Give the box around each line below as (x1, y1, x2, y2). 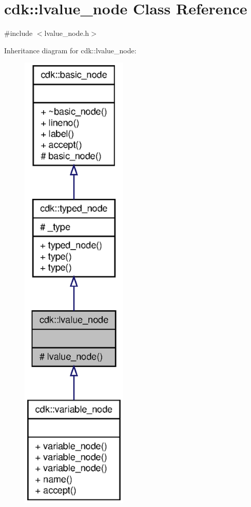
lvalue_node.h (44, 28, 89, 38)
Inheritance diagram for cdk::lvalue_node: (4, 45, 137, 55)
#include (4, 28, 33, 38)
